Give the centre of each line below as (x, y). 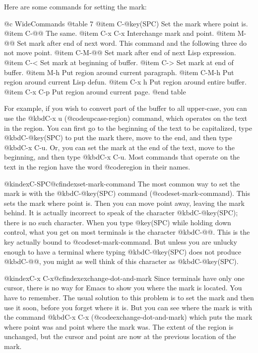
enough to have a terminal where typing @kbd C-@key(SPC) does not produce (123, 251)
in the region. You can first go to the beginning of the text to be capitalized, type (128, 128)
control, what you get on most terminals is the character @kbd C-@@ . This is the (127, 232)
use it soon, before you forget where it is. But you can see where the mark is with (128, 307)
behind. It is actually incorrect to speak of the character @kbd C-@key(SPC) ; (121, 213)
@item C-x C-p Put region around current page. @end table (95, 91)
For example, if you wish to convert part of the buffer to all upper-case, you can (126, 108)
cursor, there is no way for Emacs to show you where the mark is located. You (123, 288)
